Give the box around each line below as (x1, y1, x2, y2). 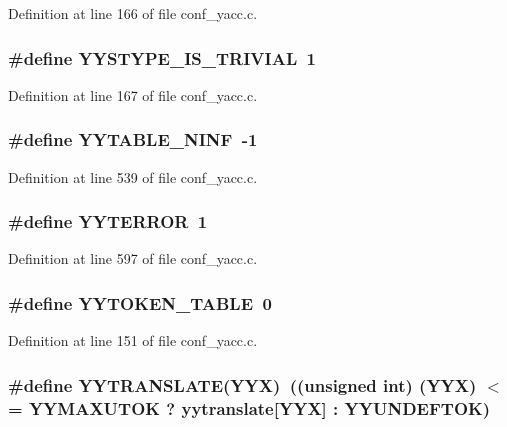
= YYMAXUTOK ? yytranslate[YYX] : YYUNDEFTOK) (8, 395, 491, 420)
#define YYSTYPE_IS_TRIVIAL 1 (8, 45, 317, 70)
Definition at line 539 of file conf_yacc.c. (8, 166, 258, 187)
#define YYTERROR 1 (8, 209, 208, 234)
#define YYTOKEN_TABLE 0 (8, 290, 272, 315)
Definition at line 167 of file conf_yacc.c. (8, 84, 258, 105)
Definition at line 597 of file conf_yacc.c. (8, 248, 258, 269)
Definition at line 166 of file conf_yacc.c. (8, 3, 258, 23)
